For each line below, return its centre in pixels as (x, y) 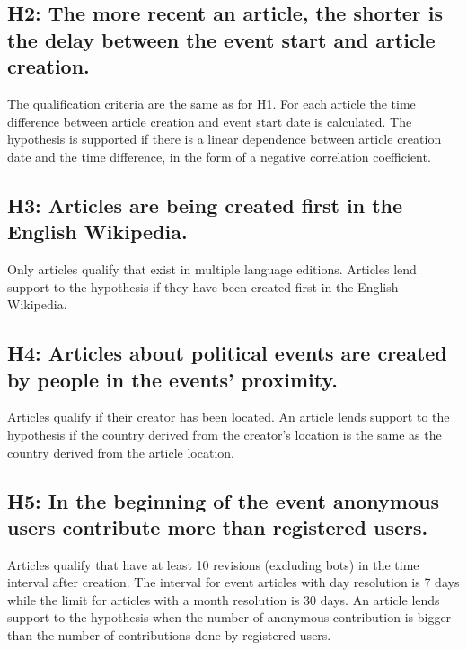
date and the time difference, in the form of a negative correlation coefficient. (219, 156)
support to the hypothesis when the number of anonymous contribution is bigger (229, 617)
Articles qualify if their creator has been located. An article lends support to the (229, 417)
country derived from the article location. (121, 452)
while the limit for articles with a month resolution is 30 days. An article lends (224, 599)
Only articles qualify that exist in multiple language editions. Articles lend (212, 268)
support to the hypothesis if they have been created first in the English (203, 286)
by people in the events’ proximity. (172, 379)
